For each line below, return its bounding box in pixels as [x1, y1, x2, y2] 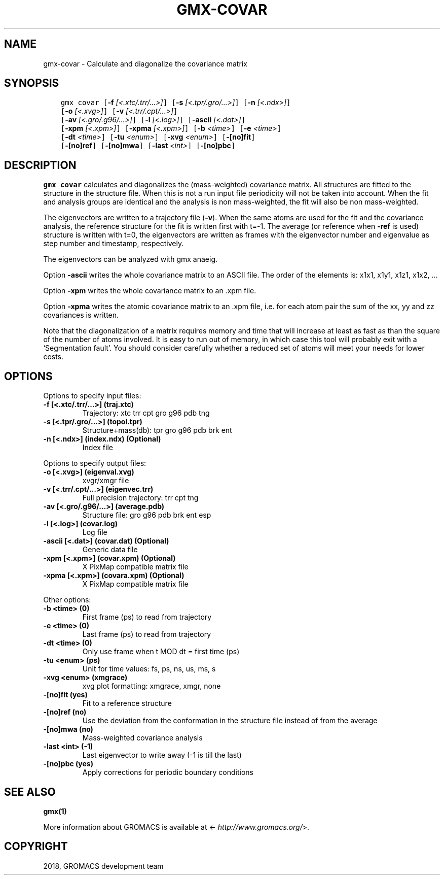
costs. [43, 352, 64, 361]
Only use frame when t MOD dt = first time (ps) [82, 647, 240, 656]
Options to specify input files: [43, 391, 141, 400]
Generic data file [82, 545, 138, 554]
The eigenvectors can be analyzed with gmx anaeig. [43, 255, 217, 264]
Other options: [43, 595, 91, 604]
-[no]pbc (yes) [43, 759, 93, 768]
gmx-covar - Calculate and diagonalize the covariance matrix [43, 59, 247, 68]
